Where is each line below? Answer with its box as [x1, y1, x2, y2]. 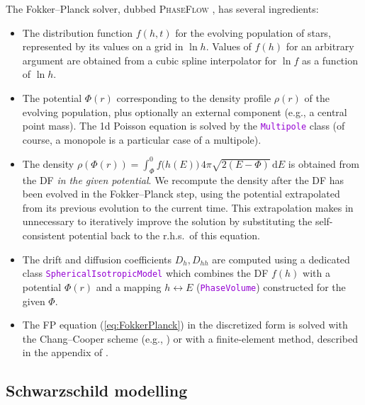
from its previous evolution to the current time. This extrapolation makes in [22, 200, 354, 215]
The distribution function [22, 25, 133, 40]
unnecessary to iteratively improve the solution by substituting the [22, 214, 313, 229]
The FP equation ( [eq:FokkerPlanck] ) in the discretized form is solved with [22, 317, 348, 332]
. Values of [206, 39, 252, 54]
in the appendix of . [22, 345, 108, 360]
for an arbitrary [286, 39, 354, 54]
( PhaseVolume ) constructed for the [196, 279, 346, 294]
